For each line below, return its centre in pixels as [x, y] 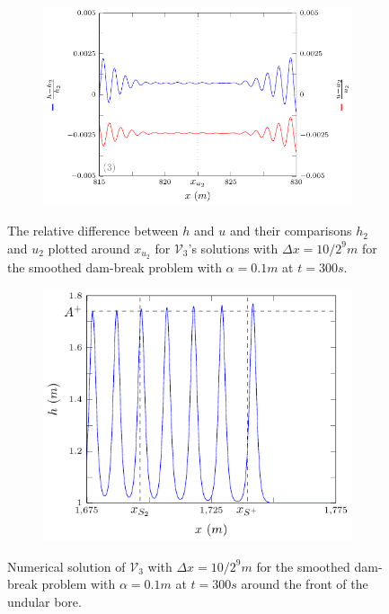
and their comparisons [291, 231]
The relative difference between [93, 231]
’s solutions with [233, 248]
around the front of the [305, 584]
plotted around [89, 248]
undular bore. [44, 601]
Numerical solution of [66, 566]
